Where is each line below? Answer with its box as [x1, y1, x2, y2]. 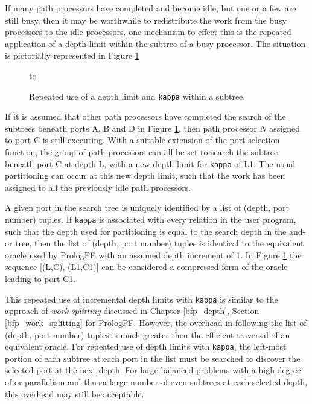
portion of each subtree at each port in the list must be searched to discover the [5, 351, 301, 364]
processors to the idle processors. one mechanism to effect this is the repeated [5, 25, 291, 38]
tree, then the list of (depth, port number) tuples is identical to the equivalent [15, 237, 304, 249]
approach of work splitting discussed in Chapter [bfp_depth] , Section [5, 304, 259, 317]
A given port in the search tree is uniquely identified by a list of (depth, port [5, 201, 289, 214]
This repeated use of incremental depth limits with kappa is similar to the [5, 292, 278, 305]
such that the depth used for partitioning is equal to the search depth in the [5, 225, 287, 237]
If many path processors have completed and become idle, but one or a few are [5, 2, 296, 14]
